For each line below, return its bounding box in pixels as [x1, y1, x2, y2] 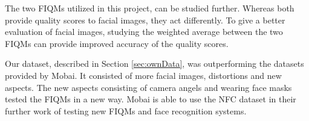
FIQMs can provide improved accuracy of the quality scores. [5, 37, 229, 49]
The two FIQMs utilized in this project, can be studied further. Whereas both [5, 2, 294, 14]
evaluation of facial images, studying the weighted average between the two [5, 25, 283, 38]
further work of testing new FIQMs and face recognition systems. [5, 104, 247, 117]
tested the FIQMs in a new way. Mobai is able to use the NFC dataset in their [5, 93, 296, 105]
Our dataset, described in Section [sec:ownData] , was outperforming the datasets [5, 57, 304, 70]
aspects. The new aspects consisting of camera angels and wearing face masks [5, 81, 292, 93]
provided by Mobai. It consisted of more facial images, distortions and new [5, 69, 282, 81]
